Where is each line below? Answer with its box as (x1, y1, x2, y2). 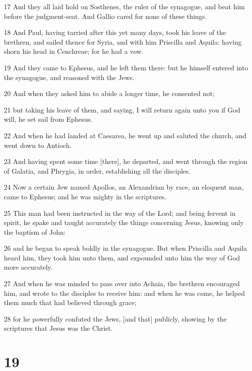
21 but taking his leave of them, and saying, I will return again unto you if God (4, 104, 240, 114)
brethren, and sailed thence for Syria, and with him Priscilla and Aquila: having (4, 36, 242, 47)
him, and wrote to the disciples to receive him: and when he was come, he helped (4, 288, 245, 298)
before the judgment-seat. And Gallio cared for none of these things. (4, 11, 207, 21)
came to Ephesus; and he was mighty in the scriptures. (4, 191, 167, 201)
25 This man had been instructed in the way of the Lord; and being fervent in (4, 208, 236, 218)
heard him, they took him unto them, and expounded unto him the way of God (4, 252, 240, 262)
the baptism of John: (4, 226, 66, 237)
